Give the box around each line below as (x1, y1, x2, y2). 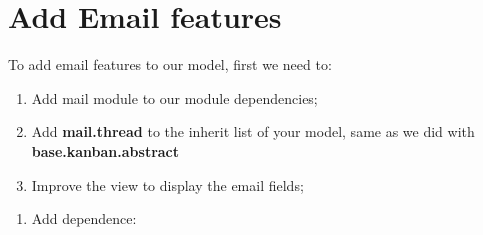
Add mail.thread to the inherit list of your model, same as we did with (31, 121, 475, 142)
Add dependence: (31, 208, 137, 229)
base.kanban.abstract (31, 140, 180, 161)
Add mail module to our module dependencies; (31, 87, 318, 108)
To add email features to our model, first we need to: (8, 54, 332, 75)
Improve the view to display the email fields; (31, 174, 304, 195)
